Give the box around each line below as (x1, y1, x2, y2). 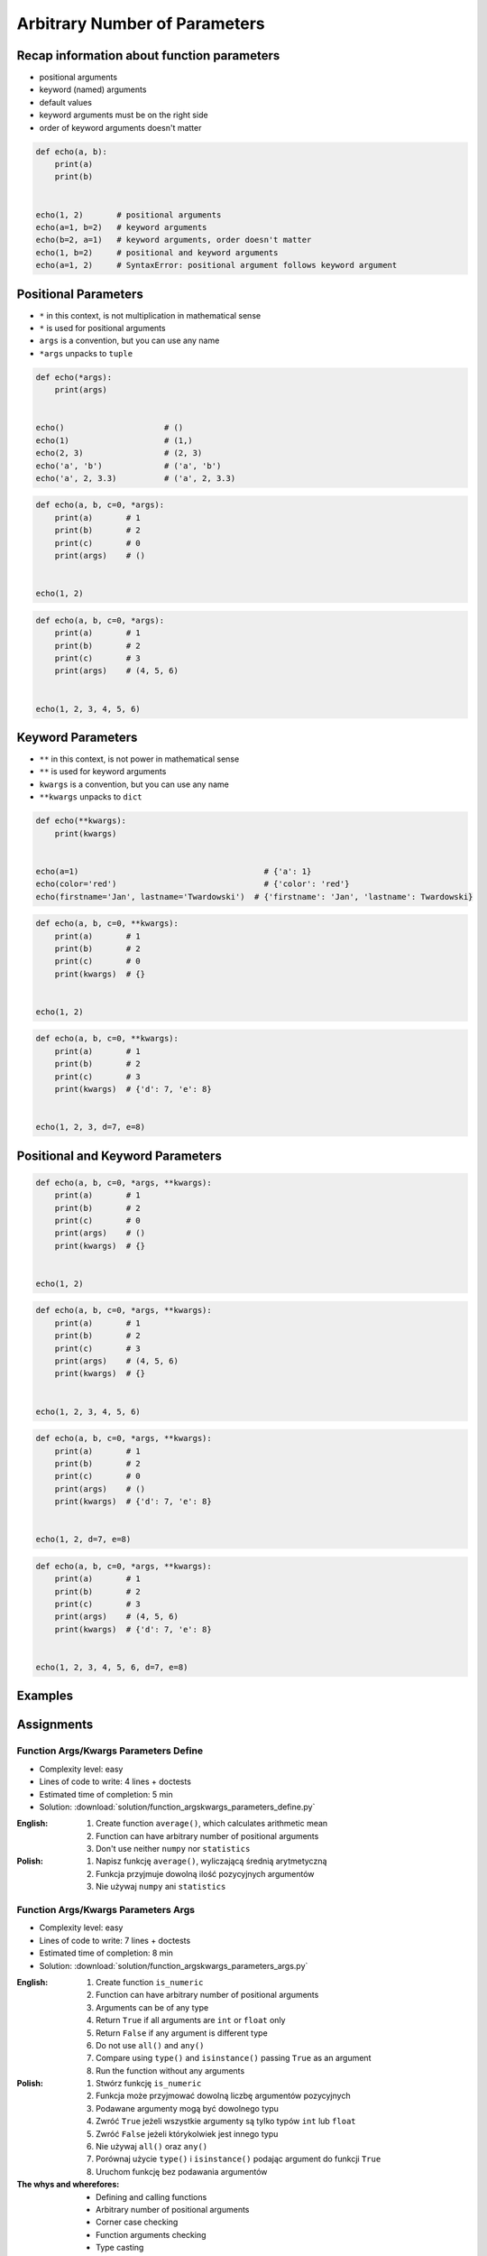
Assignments (16, 1717, 94, 1733)
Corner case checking (96, 2216, 179, 2228)
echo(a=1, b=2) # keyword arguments (35, 222, 207, 232)
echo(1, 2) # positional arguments (35, 209, 222, 220)
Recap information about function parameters (16, 48, 280, 63)
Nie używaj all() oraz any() (96, 2141, 208, 2152)
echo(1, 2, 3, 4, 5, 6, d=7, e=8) (35, 1661, 188, 1672)
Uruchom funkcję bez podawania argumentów (96, 2166, 268, 2177)
